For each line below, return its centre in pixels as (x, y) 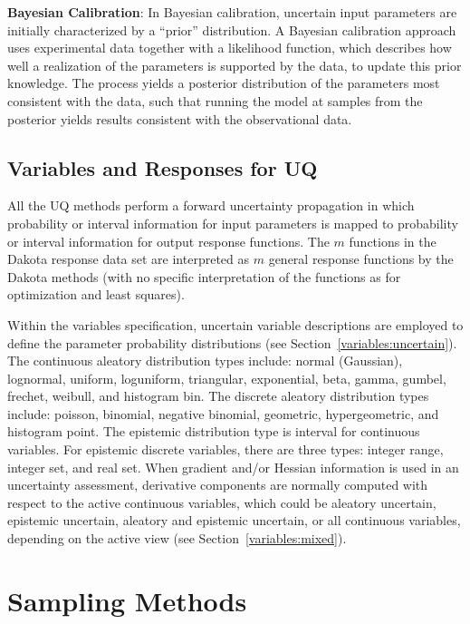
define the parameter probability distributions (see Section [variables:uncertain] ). (232, 342)
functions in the (393, 241)
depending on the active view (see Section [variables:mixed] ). (177, 538)
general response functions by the (361, 259)
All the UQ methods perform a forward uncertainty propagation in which (211, 205)
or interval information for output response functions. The (168, 241)
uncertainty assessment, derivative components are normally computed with (218, 485)
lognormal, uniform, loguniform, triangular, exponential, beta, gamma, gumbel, (227, 378)
